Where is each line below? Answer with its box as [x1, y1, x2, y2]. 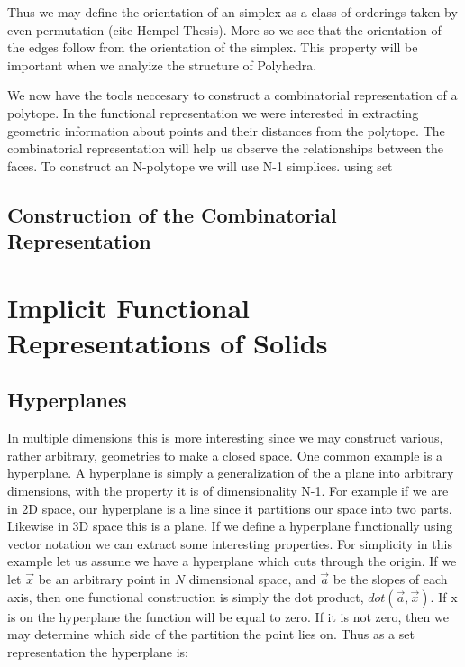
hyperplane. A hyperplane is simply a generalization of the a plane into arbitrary [7, 463, 454, 482]
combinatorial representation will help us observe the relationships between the [7, 139, 443, 158]
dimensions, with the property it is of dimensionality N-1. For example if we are [7, 481, 449, 500]
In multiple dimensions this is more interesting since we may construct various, [7, 428, 443, 447]
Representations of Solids [7, 324, 328, 361]
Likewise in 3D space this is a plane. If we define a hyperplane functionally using [7, 516, 453, 535]
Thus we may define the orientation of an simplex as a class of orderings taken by [7, 3, 458, 21]
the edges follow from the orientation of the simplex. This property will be [7, 38, 418, 57]
